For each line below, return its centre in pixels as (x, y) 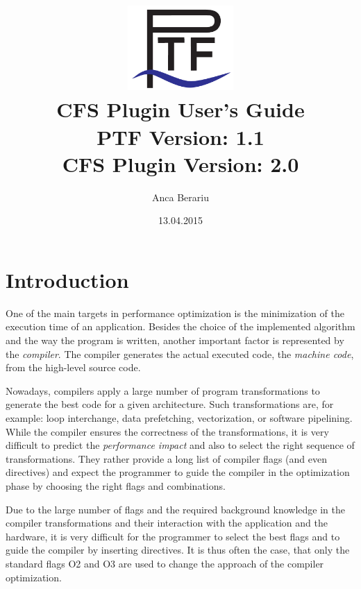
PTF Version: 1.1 (180, 136)
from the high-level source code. (73, 367)
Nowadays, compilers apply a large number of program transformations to (163, 390)
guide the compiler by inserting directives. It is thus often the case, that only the (178, 550)
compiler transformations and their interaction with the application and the (167, 523)
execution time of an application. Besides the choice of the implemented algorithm (180, 326)
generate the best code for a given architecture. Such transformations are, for (170, 404)
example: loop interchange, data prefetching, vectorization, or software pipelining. (179, 418)
